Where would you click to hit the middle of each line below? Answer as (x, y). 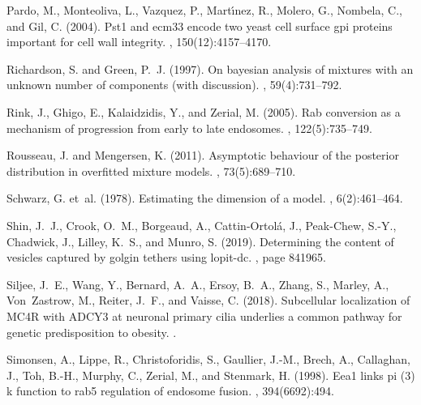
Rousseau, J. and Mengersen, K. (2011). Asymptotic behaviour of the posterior (203, 155)
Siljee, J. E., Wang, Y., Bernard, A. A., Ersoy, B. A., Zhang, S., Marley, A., (198, 284)
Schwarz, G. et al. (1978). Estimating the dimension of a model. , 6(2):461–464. (205, 198)
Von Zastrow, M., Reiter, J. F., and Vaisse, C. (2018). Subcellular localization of (208, 300)
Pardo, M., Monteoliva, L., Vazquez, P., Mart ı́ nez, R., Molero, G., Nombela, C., (204, 10)
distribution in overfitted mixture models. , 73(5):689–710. (151, 171)
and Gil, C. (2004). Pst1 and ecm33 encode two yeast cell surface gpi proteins (200, 26)
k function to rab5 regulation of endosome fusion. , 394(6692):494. (170, 391)
